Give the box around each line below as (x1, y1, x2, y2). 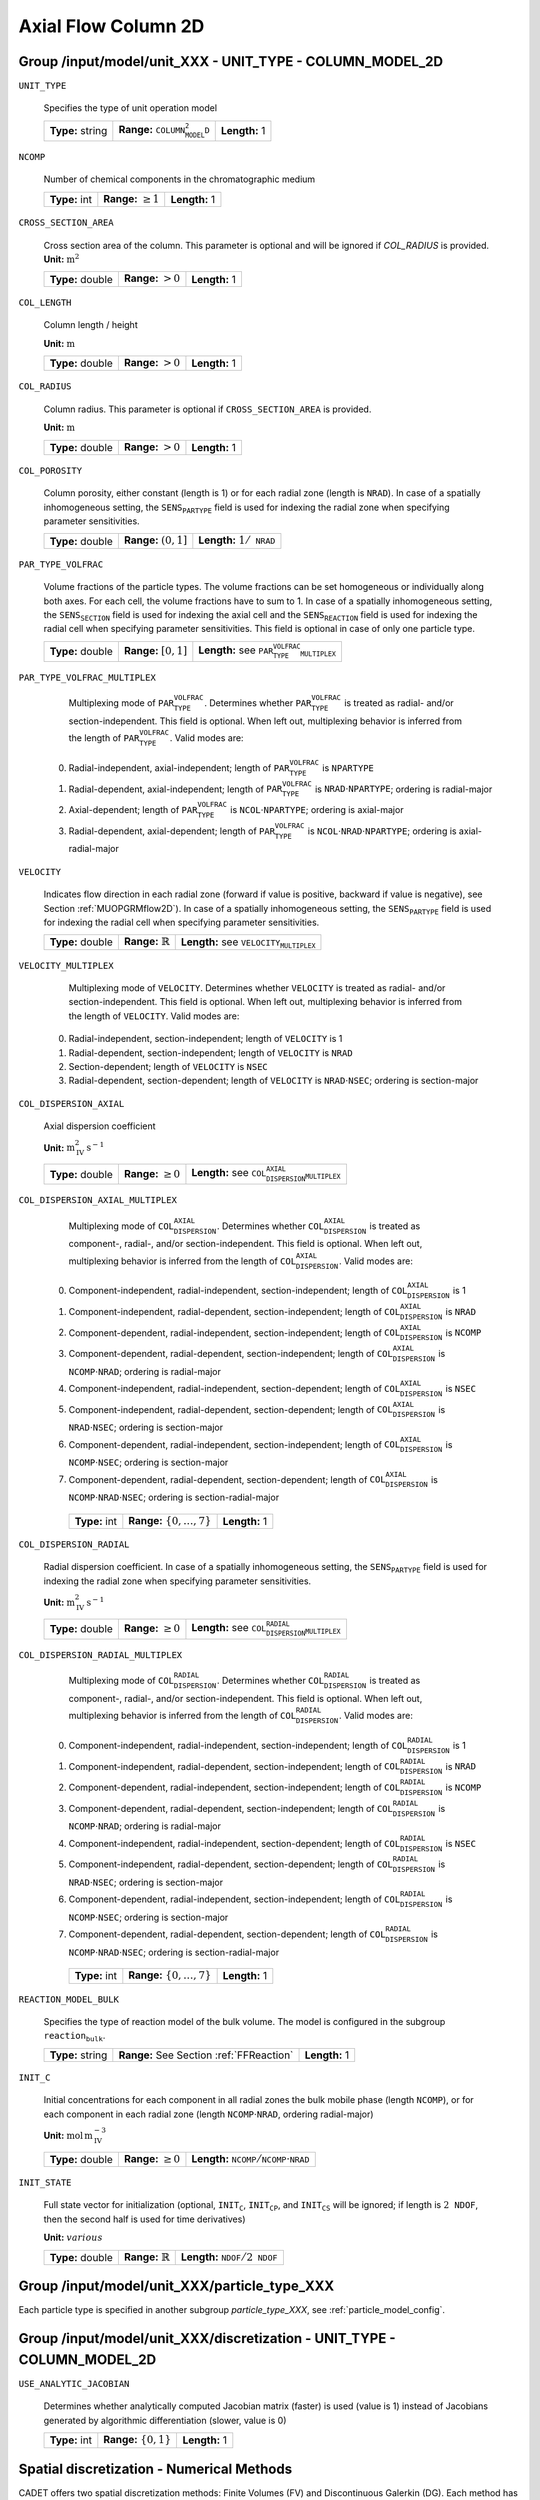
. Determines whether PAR (204, 697, 312, 709)
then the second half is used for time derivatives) (43, 2213, 246, 2225)
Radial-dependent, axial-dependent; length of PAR (68, 825, 275, 837)
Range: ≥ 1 (103, 191, 160, 205)
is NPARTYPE (321, 761, 375, 774)
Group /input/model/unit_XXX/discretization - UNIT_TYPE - (18, 2330, 396, 2347)
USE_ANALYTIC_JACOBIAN (18, 2378, 130, 2389)
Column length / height (43, 319, 139, 331)
